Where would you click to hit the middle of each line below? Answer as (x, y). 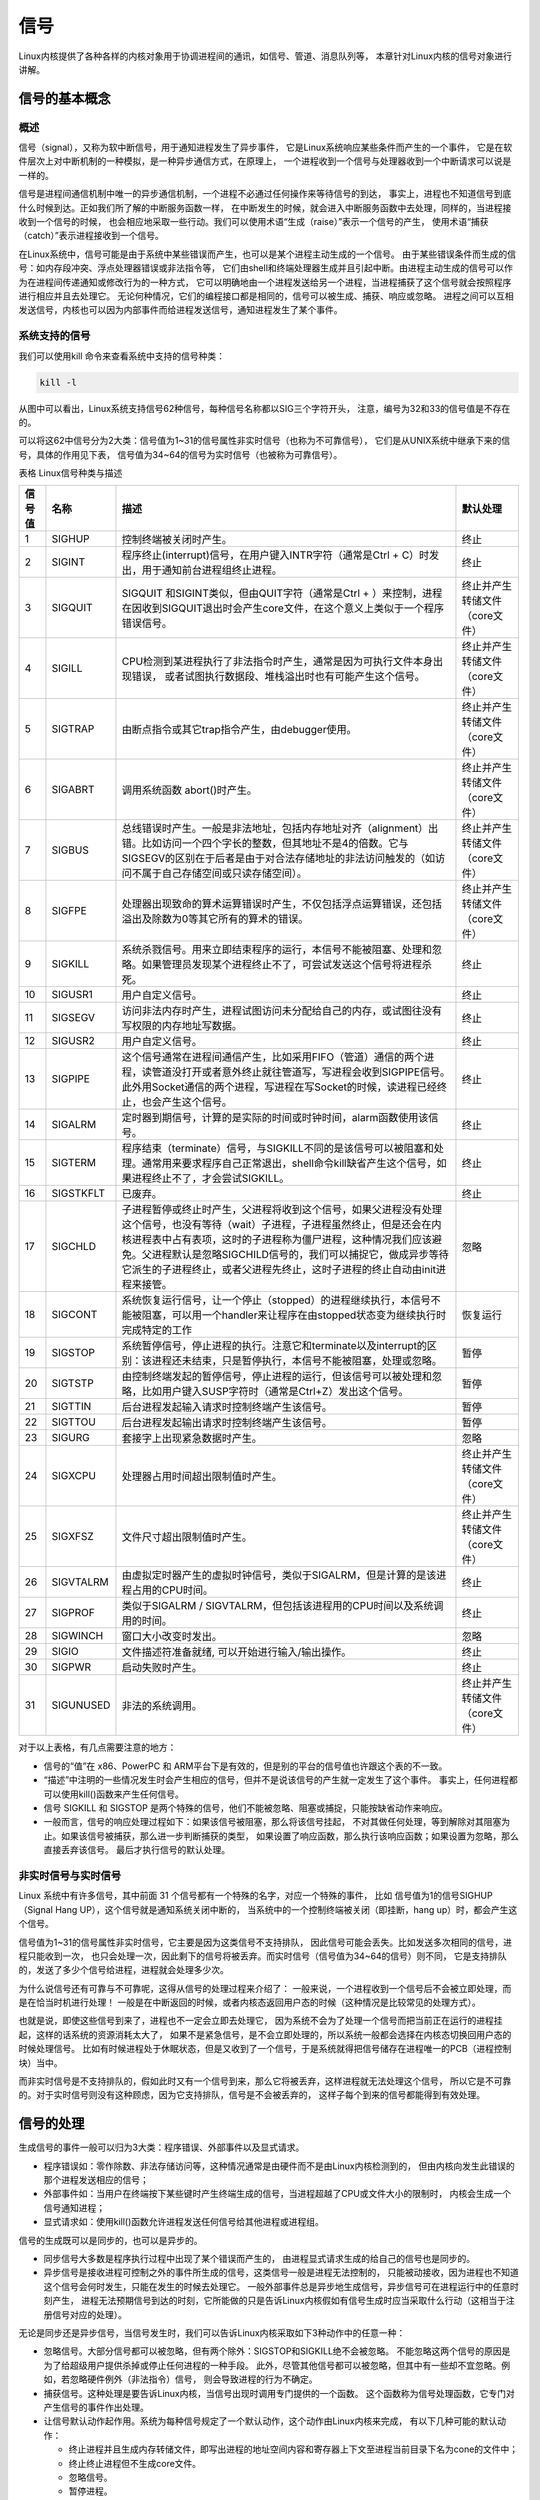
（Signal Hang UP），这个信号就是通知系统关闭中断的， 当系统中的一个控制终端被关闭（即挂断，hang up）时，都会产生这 (268, 1909)
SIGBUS (70, 850)
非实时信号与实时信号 (70, 1875)
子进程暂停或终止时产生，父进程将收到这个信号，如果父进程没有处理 (282, 1210)
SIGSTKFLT (78, 1193)
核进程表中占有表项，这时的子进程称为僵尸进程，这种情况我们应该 (277, 1240)
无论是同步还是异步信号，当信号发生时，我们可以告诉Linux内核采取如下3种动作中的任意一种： (212, 2333)
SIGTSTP (72, 1383)
